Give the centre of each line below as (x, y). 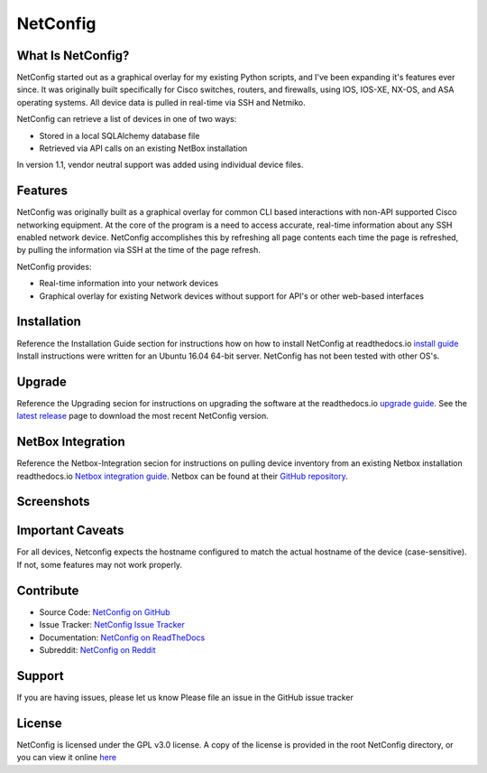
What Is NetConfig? (73, 56)
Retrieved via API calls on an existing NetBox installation (143, 148)
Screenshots (53, 502)
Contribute (48, 590)
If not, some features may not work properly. (100, 564)
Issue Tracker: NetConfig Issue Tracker (112, 625)
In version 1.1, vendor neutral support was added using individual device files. (160, 165)
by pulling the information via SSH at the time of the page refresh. (138, 250)
